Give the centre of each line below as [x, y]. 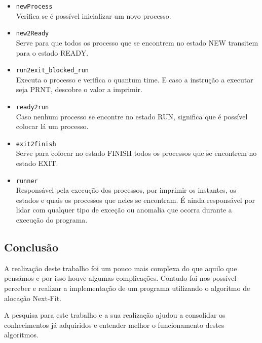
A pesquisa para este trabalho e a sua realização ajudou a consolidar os [115, 315]
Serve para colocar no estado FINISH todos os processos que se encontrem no [136, 153]
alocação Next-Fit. [33, 298]
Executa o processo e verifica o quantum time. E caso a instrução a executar [135, 79]
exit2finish [36, 144]
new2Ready [32, 34]
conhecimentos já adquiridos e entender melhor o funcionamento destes [114, 325]
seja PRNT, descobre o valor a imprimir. [79, 89]
